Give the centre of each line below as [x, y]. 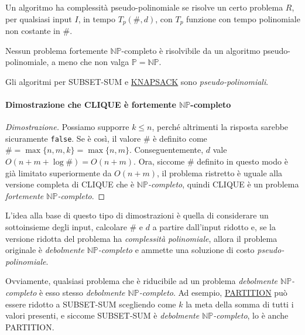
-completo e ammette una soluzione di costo [176, 250]
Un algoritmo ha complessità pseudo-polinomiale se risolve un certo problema [144, 7]
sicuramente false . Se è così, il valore [73, 138]
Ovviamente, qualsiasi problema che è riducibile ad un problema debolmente [142, 281]
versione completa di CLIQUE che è [70, 184]
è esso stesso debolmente [82, 292]
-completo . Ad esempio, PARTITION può [213, 292]
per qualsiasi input [39, 18]
